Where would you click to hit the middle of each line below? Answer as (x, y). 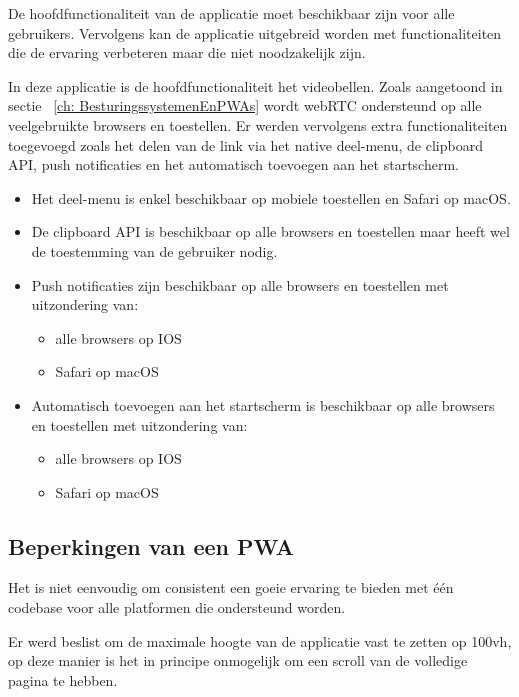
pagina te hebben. (63, 679)
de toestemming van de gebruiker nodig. (154, 250)
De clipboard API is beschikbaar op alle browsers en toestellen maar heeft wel (270, 231)
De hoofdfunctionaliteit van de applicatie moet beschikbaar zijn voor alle (231, 13)
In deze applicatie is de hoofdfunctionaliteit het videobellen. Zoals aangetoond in (255, 85)
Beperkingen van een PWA (151, 545)
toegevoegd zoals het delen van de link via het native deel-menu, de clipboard (245, 144)
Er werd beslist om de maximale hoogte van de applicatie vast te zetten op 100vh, (260, 640)
